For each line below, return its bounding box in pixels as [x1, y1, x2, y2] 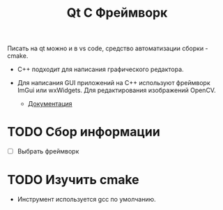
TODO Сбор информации [7, 124, 160, 140]
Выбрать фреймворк [17, 147, 79, 156]
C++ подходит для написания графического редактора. [17, 65, 184, 74]
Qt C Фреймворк [66, 5, 168, 21]
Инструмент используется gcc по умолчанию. [17, 195, 156, 204]
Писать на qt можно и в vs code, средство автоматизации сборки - [7, 44, 208, 53]
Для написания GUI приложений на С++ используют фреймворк [17, 79, 210, 87]
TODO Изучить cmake [7, 172, 139, 188]
